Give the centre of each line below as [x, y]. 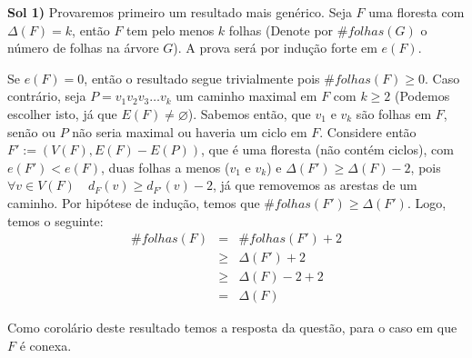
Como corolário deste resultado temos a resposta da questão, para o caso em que [232, 328]
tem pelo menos [171, 30]
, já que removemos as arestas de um [315, 185]
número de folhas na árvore [83, 48]
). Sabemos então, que [249, 113]
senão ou [31, 131]
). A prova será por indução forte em [275, 48]
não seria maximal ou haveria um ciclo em [190, 131]
